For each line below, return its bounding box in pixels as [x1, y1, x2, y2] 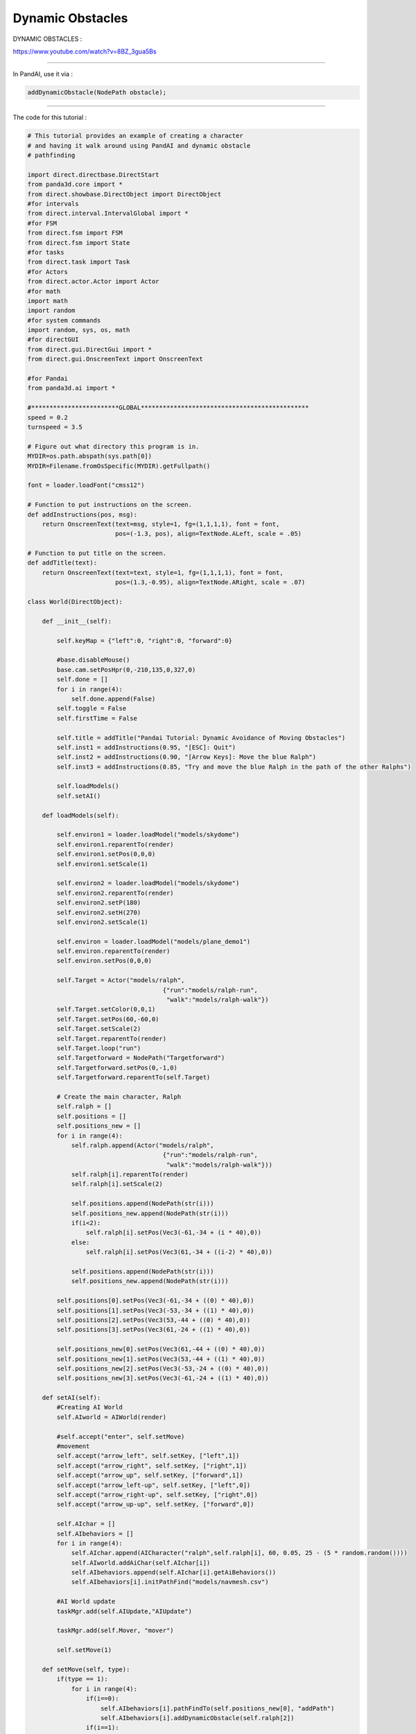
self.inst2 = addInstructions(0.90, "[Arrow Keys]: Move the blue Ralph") [56, 753, 317, 761]
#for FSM [27, 219, 58, 227]
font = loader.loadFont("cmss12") [27, 481, 145, 489]
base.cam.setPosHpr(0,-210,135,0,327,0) [56, 666, 196, 673]
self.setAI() [56, 791, 101, 800]
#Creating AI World [56, 1403, 123, 1411]
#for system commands [27, 316, 101, 324]
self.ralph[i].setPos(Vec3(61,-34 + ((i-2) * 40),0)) [85, 1248, 273, 1256]
